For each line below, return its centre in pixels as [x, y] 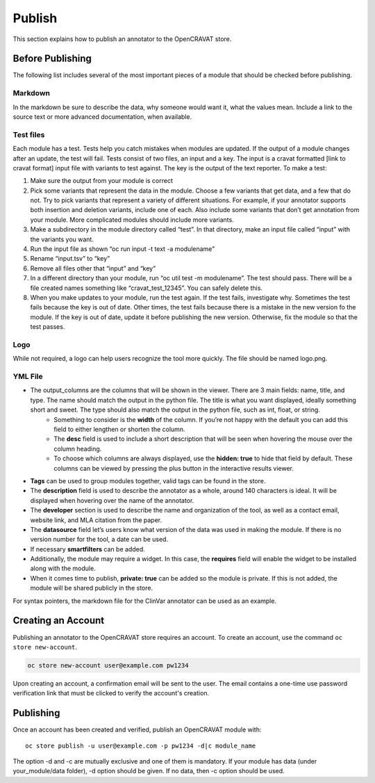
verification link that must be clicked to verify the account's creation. [111, 693]
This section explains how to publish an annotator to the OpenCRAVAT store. [122, 39]
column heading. [78, 449]
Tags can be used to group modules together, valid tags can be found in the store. [148, 481]
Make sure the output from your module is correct [102, 181]
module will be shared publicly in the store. [91, 588]
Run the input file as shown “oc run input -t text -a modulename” [123, 249]
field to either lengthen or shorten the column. [119, 429]
